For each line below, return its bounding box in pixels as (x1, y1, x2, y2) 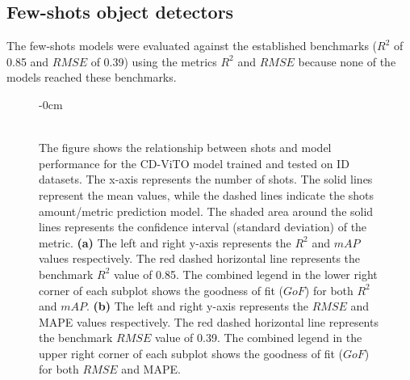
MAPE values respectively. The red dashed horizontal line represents (39, 313, 379, 330)
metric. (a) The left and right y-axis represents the (39, 234, 291, 251)
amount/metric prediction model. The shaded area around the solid (39, 202, 374, 219)
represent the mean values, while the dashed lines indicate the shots (39, 186, 374, 203)
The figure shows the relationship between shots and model (39, 139, 332, 156)
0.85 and (6, 53, 49, 70)
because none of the (298, 53, 396, 70)
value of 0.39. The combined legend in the (154, 329, 362, 346)
